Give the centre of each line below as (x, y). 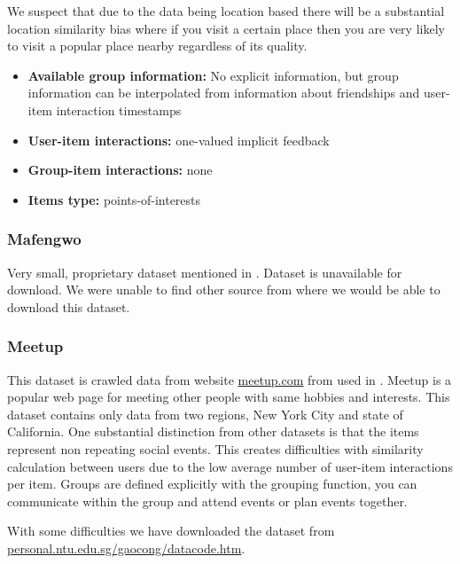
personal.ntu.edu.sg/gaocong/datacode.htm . (126, 548)
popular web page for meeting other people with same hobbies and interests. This (229, 397)
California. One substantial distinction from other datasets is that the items (213, 431)
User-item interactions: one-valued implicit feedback (179, 140)
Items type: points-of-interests (114, 199)
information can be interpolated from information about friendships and (224, 93)
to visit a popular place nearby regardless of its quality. (157, 46)
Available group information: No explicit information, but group (213, 75)
